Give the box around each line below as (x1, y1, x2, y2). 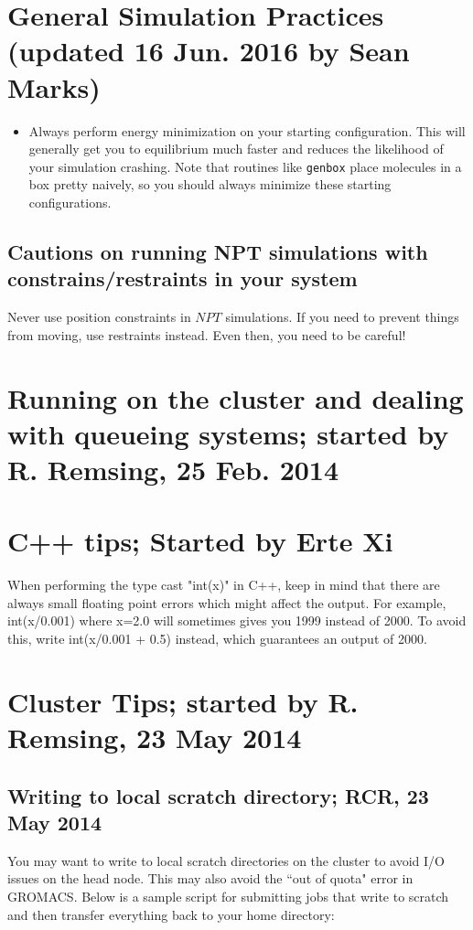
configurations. (28, 192, 112, 211)
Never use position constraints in (7, 307, 191, 326)
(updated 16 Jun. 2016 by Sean (7, 32, 410, 69)
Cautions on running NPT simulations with (7, 237, 428, 265)
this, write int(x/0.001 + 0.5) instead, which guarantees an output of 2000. (7, 628, 427, 647)
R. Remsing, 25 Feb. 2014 (7, 450, 339, 487)
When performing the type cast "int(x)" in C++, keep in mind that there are (7, 575, 440, 594)
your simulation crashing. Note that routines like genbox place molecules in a (28, 156, 462, 176)
